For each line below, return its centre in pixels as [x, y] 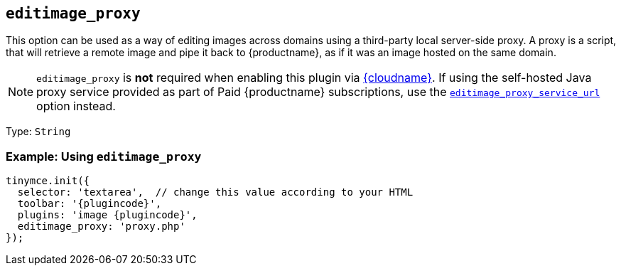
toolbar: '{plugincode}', [90, 204]
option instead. [76, 106]
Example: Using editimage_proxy [104, 156]
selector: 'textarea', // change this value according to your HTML [215, 192]
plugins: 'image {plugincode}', [107, 215]
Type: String [38, 132]
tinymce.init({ [48, 181]
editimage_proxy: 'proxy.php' [101, 227]
